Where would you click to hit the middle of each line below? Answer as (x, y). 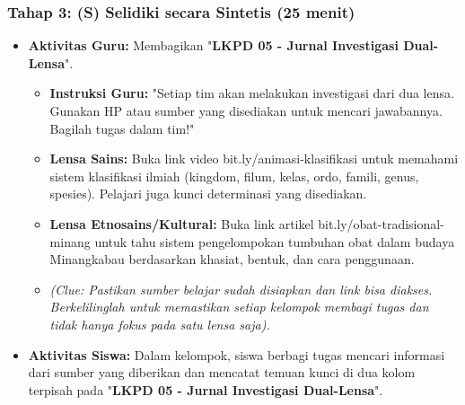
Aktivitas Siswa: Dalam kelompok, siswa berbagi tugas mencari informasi (237, 354)
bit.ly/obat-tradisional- (381, 223)
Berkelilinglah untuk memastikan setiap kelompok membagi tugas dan (239, 307)
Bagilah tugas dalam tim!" (122, 128)
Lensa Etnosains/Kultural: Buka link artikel (182, 223)
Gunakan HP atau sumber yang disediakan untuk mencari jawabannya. (246, 110)
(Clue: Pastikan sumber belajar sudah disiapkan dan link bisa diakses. (241, 289)
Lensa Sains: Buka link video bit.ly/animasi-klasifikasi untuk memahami (254, 158)
